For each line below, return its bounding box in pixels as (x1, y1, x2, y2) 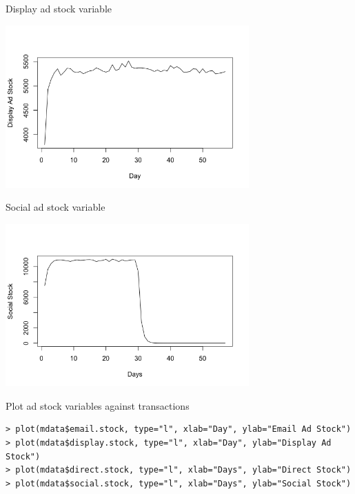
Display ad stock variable (6, 1, 112, 15)
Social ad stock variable (6, 200, 105, 214)
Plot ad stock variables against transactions (6, 398, 190, 412)
